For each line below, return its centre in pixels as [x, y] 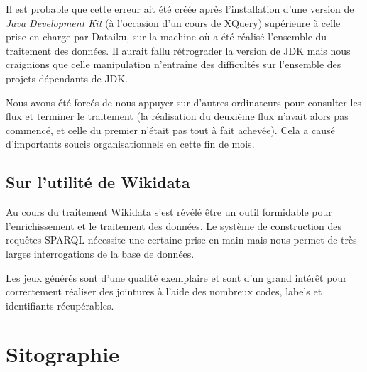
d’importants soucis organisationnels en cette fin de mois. [130, 144]
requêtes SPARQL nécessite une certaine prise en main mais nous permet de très [181, 240]
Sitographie [62, 354]
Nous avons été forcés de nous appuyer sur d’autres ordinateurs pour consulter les [184, 102]
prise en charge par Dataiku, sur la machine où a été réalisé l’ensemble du [166, 37]
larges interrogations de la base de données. [100, 253]
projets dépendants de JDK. [67, 78]
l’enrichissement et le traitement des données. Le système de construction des [174, 225]
